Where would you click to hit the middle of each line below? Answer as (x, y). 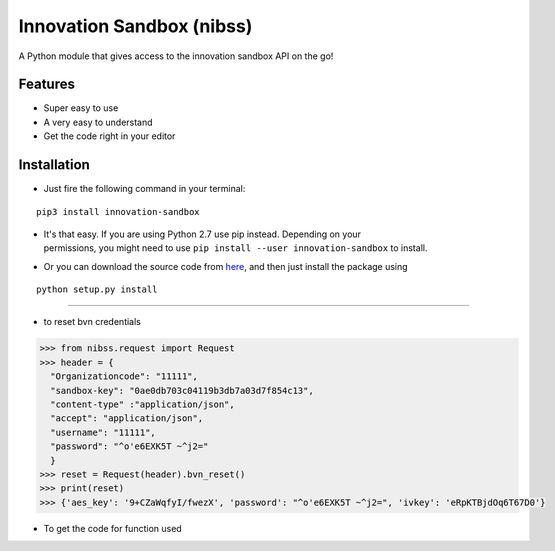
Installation (54, 165)
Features (46, 84)
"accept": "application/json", (127, 418)
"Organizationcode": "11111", (124, 376)
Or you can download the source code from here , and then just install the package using (226, 266)
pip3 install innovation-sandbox (118, 211)
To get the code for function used (112, 528)
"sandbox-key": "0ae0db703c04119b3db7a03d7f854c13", (182, 390)
